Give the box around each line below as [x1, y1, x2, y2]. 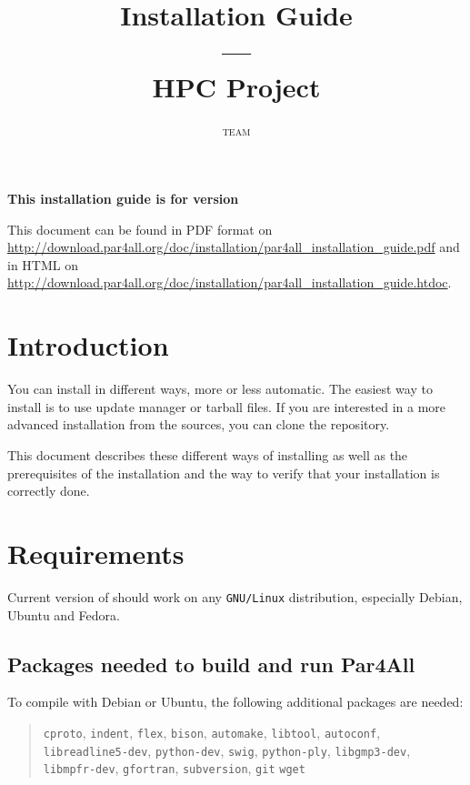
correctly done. [7, 481, 90, 500]
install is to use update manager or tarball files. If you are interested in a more [7, 397, 446, 416]
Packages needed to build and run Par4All [7, 649, 415, 678]
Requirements [7, 534, 185, 571]
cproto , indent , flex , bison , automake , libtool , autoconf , [43, 722, 381, 741]
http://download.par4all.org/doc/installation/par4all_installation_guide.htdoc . [7, 273, 452, 292]
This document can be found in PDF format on [7, 219, 273, 238]
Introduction [7, 327, 169, 364]
